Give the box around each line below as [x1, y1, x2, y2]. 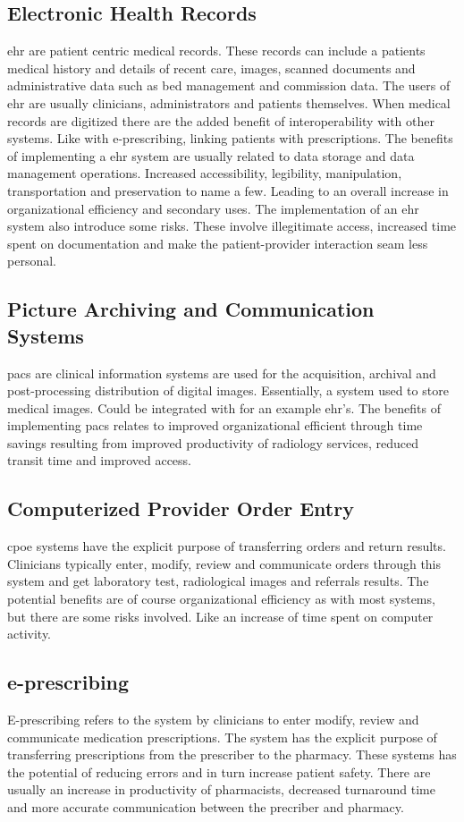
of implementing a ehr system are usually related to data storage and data [7, 146, 415, 165]
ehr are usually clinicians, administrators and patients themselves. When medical [7, 93, 451, 112]
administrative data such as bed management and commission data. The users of [7, 76, 451, 95]
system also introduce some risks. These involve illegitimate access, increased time [7, 216, 457, 235]
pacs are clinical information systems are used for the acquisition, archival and [7, 363, 436, 382]
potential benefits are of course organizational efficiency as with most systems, [7, 589, 435, 608]
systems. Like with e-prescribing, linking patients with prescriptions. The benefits [7, 129, 453, 148]
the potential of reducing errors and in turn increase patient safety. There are [7, 762, 431, 781]
